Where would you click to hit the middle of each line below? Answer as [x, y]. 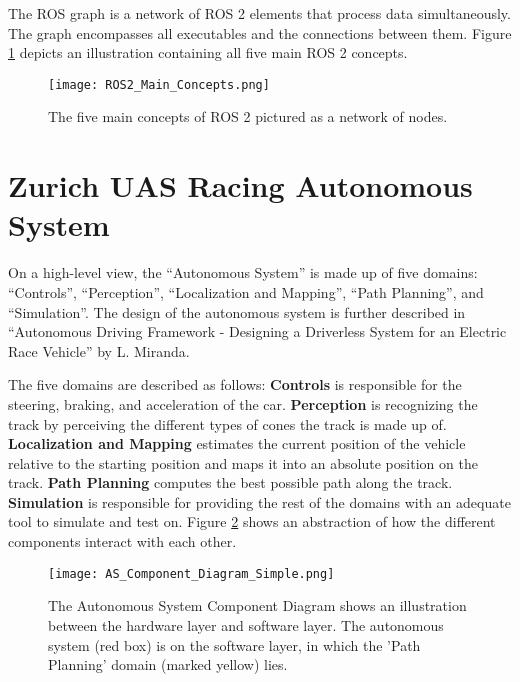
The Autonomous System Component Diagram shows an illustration [257, 605]
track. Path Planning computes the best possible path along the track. [230, 482]
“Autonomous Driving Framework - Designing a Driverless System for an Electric [257, 331]
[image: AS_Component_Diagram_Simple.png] [191, 573]
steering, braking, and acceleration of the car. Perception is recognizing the [243, 403]
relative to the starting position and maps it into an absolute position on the [243, 462]
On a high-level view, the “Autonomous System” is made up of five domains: [243, 272]
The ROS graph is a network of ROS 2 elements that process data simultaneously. [259, 13]
